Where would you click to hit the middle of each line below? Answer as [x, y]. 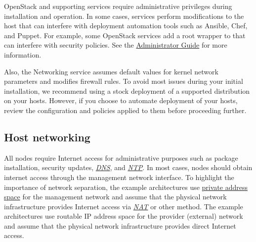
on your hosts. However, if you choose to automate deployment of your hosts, [121, 100]
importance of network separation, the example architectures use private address [126, 187]
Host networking [47, 137]
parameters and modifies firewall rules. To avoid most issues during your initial [124, 81]
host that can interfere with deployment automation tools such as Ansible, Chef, [126, 26]
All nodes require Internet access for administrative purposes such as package [121, 157]
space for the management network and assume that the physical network [115, 197]
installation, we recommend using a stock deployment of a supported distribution [127, 91]
